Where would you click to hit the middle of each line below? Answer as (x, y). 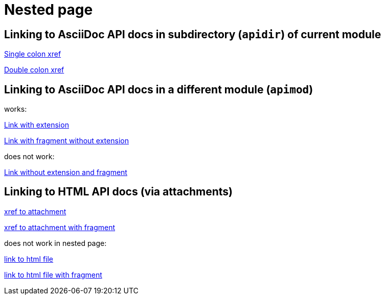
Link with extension (37, 125)
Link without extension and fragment (66, 172)
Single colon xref (33, 54)
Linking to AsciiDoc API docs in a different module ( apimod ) (159, 89)
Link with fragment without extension (66, 141)
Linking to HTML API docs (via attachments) (119, 192)
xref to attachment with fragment (60, 227)
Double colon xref (34, 70)
